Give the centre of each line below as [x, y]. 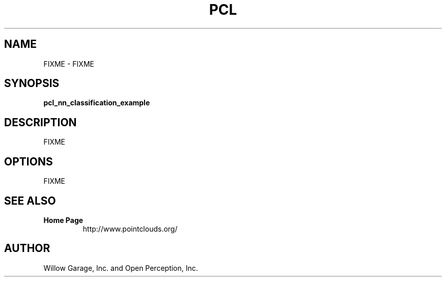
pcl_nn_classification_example [97, 103]
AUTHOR [27, 248]
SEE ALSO [30, 201]
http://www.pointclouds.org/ [130, 229]
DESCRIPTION [40, 122]
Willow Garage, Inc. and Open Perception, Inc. [121, 268]
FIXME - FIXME [69, 64]
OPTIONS [29, 161]
